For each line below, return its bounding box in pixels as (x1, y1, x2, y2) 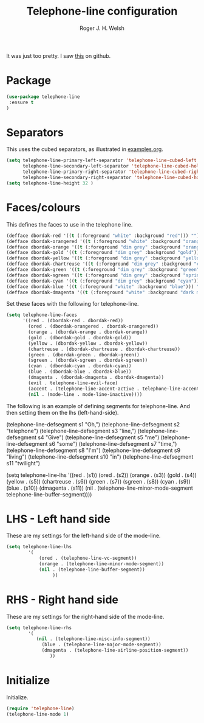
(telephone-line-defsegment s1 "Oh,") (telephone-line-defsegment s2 (6, 420, 180, 428)
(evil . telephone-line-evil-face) (28, 379, 118, 386)
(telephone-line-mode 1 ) (6, 711, 69, 717)
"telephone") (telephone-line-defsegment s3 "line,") (6, 427, 137, 434)
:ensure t (8, 99, 34, 105)
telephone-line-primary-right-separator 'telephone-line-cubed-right (22, 169, 202, 175)
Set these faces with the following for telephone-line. (6, 300, 139, 308)
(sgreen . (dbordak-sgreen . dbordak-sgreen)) (28, 358, 148, 364)
